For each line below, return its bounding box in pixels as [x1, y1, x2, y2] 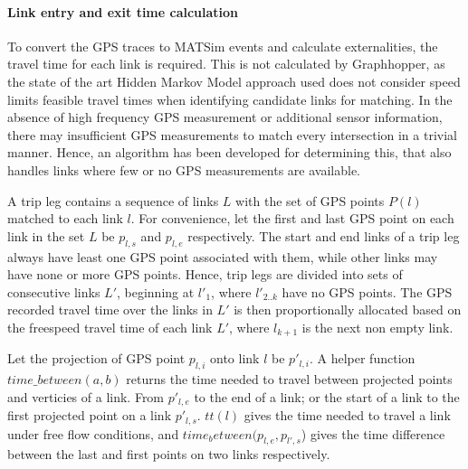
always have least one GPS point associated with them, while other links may [7, 247, 438, 266]
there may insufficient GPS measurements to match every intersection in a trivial [7, 125, 457, 144]
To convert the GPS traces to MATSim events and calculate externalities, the [7, 36, 438, 55]
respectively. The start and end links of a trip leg [187, 226, 460, 245]
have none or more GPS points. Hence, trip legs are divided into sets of [7, 265, 403, 284]
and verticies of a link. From [7, 387, 165, 406]
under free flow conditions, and [7, 424, 179, 443]
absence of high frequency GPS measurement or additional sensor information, [7, 108, 443, 127]
